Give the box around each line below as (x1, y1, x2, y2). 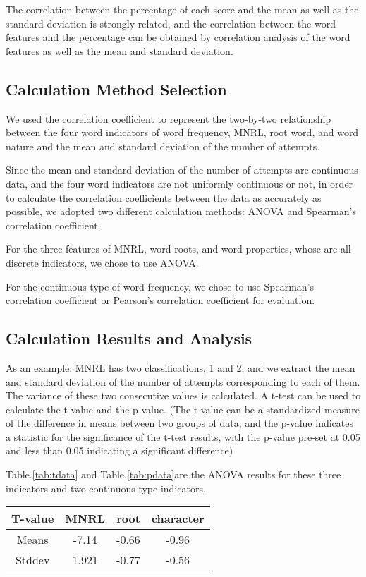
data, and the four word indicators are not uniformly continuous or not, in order (6, 176, 353, 190)
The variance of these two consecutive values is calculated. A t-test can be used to (6, 388, 361, 403)
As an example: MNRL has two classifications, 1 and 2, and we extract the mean (6, 360, 355, 375)
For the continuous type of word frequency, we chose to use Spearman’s (6, 279, 314, 293)
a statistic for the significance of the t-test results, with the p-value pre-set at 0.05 (6, 429, 360, 444)
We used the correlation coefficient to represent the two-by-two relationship (6, 111, 331, 126)
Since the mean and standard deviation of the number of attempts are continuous (6, 162, 358, 177)
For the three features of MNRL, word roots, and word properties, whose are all (6, 241, 351, 256)
